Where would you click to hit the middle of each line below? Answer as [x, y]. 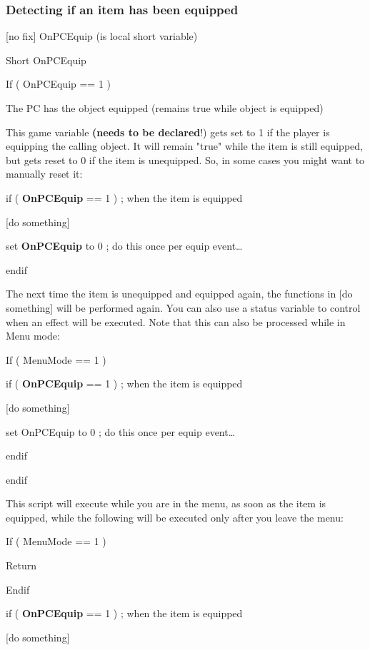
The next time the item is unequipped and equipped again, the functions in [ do [179, 294]
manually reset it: [44, 174]
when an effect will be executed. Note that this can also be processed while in [176, 321]
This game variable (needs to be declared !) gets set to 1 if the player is [168, 132]
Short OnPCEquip [46, 60]
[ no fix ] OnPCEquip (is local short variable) [102, 36]
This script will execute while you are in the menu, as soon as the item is [166, 503]
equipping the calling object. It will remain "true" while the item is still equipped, [184, 146]
